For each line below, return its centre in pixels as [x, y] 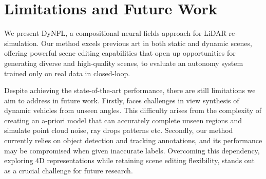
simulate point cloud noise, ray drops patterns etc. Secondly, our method [119, 130]
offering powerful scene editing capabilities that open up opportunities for [120, 53]
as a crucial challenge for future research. [69, 170]
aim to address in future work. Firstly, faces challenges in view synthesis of [122, 100]
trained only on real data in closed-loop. [67, 73]
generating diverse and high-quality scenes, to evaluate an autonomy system [124, 63]
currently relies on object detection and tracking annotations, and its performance [133, 140]
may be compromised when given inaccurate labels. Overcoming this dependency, [132, 150]
